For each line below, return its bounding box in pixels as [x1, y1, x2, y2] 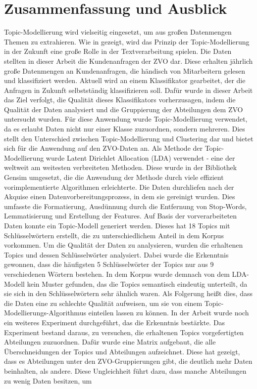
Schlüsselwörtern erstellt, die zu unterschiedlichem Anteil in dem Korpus [4, 230, 224, 240]
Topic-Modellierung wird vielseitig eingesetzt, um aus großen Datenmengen [4, 27, 232, 37]
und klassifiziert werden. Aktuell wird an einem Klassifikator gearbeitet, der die [4, 75, 246, 86]
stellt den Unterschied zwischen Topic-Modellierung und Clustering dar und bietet [4, 133, 254, 143]
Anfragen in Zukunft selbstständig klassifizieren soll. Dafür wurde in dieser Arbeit [4, 85, 253, 95]
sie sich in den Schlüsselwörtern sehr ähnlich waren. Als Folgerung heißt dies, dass [4, 288, 253, 299]
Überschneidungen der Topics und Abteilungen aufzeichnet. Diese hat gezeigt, [4, 346, 240, 356]
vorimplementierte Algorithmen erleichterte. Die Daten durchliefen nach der [4, 181, 234, 192]
